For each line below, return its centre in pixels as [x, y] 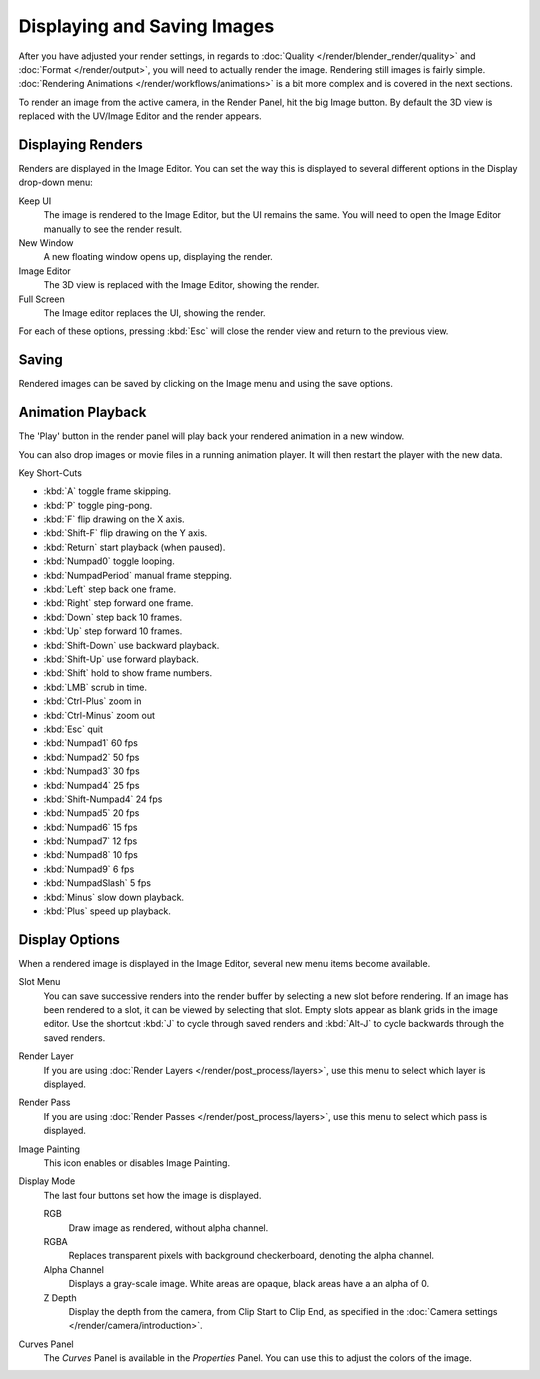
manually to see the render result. [113, 229]
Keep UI [35, 201]
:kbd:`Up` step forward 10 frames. [113, 631]
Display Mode [47, 1181]
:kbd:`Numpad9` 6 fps [89, 869]
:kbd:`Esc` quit [73, 729]
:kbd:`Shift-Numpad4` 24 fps [103, 799]
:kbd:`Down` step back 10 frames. [113, 617]
